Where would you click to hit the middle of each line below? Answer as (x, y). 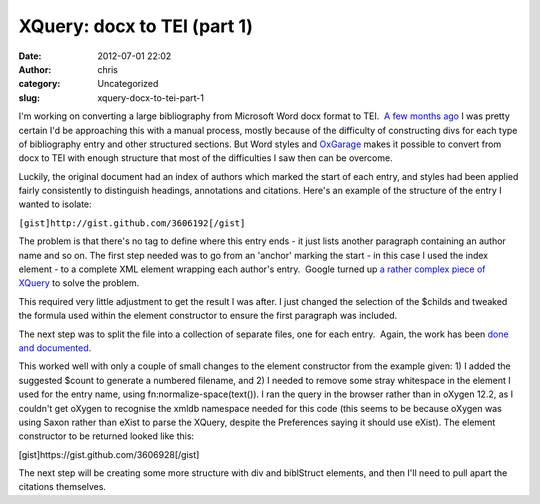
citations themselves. (62, 487)
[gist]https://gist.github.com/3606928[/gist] (109, 454)
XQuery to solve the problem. (79, 283)
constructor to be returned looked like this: (106, 436)
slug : (29, 97)
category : (39, 84)
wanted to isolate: (55, 204)
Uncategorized (128, 84)
